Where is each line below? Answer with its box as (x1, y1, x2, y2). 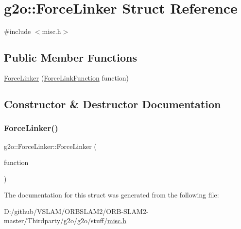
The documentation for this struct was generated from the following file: (4, 190, 219, 200)
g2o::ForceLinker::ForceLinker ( (4, 141, 97, 151)
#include (4, 26, 31, 36)
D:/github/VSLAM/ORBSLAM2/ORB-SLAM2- (4, 206, 149, 216)
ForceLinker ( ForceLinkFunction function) (4, 72, 129, 82)
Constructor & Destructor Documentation (4, 96, 221, 111)
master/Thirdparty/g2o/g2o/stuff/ (4, 215, 108, 226)
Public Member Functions (4, 50, 137, 65)
